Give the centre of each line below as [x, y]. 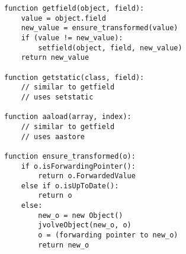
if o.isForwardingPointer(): [78, 166]
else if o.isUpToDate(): [70, 186]
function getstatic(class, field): [74, 77]
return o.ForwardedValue [87, 176]
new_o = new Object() [81, 215]
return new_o [64, 245]
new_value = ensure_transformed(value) [100, 28]
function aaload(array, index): [68, 117]
